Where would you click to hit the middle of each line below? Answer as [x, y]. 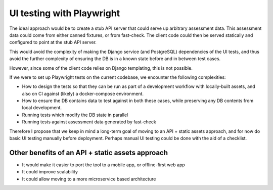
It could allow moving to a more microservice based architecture [89, 179]
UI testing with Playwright [65, 13]
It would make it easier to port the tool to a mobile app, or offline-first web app [104, 165]
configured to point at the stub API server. [53, 42]
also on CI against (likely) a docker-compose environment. [83, 93]
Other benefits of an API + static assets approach [89, 152]
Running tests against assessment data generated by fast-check [89, 122]
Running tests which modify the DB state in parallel [75, 115]
